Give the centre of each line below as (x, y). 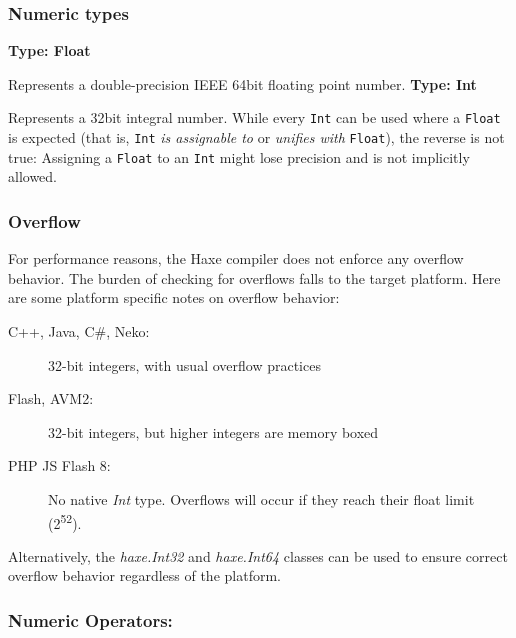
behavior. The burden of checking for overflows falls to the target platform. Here (254, 277)
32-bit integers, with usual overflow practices (184, 364)
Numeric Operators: (90, 619)
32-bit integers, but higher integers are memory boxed (213, 431)
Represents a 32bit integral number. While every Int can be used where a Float (254, 117)
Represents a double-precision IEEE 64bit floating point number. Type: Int (242, 83)
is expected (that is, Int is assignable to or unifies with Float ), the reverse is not (256, 137)
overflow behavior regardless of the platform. (144, 575)
